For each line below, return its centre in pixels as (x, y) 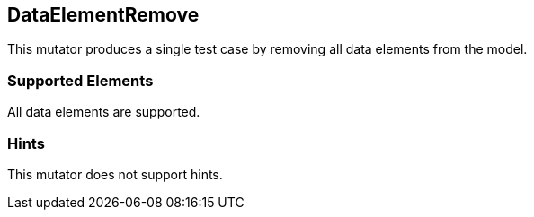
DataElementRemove (103, 15)
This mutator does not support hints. (115, 174)
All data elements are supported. (104, 112)
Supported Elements (80, 80)
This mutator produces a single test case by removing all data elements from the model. (267, 49)
